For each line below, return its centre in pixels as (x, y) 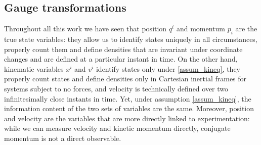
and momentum (201, 29)
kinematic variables (34, 68)
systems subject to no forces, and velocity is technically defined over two (116, 88)
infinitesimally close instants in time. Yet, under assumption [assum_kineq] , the (128, 98)
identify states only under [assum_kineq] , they (168, 68)
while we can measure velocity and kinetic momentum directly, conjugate (117, 128)
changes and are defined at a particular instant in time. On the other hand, (121, 59)
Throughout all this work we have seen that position (85, 29)
